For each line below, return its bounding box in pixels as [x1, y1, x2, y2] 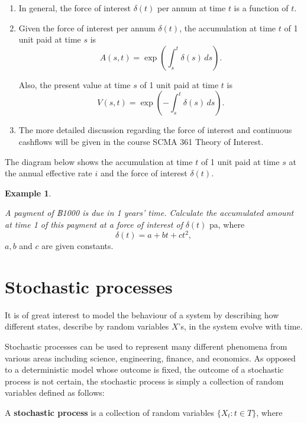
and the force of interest [100, 167, 188, 179]
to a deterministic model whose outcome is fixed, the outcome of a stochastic [5, 363, 284, 376]
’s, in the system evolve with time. [178, 320, 303, 332]
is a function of [234, 2, 289, 14]
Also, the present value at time [18, 78, 131, 91]
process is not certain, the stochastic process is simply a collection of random [5, 374, 284, 387]
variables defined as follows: [5, 386, 105, 399]
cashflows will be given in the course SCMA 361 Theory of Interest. [18, 135, 264, 147]
